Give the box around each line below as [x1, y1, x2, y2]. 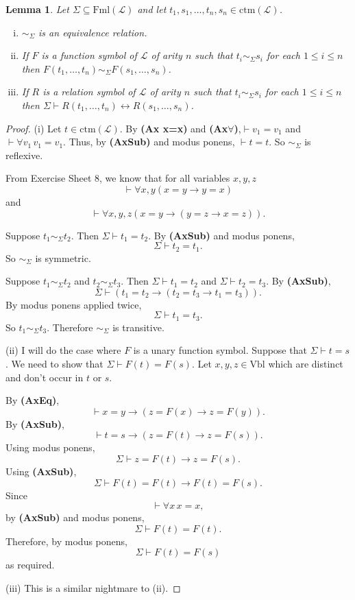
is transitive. [112, 320, 164, 334]
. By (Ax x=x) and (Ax [119, 121, 228, 135]
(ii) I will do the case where [5, 343, 121, 357]
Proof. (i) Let [5, 121, 62, 135]
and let [137, 2, 167, 16]
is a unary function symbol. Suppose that [133, 343, 307, 357]
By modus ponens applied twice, [5, 297, 142, 311]
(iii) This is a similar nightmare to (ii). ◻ [5, 580, 181, 595]
